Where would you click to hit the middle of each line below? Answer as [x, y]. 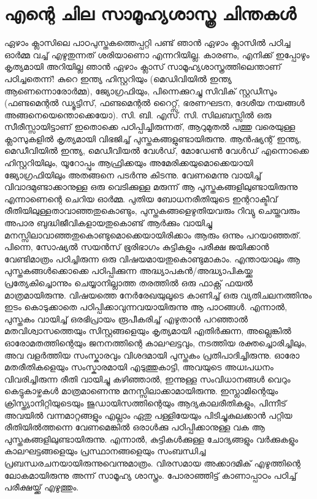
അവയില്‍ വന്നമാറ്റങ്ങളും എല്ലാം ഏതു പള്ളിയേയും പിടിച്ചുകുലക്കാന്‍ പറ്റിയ [148, 415]
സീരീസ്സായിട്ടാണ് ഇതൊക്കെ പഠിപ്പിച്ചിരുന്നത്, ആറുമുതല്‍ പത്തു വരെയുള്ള [150, 127]
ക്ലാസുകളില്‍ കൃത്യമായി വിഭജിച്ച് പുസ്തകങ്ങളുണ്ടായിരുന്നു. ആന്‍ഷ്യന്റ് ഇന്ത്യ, [153, 138]
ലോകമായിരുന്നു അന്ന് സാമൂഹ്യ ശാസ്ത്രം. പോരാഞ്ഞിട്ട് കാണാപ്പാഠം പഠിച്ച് [151, 475]
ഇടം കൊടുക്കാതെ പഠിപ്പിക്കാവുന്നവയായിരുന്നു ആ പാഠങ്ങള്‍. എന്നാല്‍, [146, 307]
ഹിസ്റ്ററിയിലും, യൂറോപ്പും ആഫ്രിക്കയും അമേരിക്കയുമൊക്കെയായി [129, 163]
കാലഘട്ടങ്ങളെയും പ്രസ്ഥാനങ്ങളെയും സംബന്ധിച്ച [105, 451]
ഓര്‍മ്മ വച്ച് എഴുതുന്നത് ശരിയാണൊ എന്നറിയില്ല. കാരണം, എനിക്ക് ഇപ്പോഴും [157, 54]
